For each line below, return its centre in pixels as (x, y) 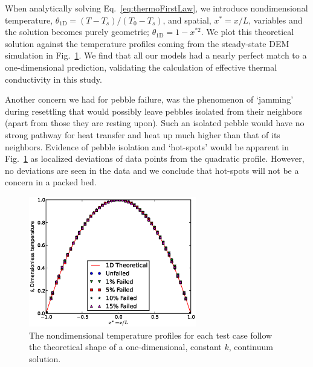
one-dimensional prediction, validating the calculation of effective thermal (141, 67)
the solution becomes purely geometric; (77, 32)
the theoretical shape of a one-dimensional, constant (125, 347)
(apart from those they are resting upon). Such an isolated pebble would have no (155, 123)
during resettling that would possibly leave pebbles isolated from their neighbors (154, 111)
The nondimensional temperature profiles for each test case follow (151, 335)
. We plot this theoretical (247, 32)
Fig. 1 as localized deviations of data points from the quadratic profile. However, (155, 158)
